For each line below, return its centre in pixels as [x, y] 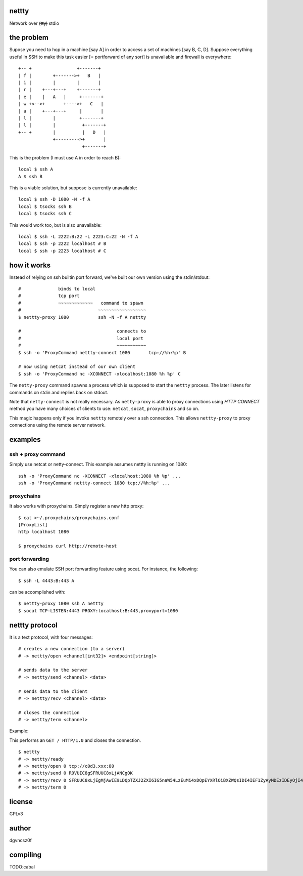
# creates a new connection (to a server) [72, 649]
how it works [30, 265]
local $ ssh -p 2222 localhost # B [62, 244]
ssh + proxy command [37, 454]
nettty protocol [33, 625]
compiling [26, 854]
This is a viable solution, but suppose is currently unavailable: [73, 188]
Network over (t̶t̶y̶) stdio [34, 23]
